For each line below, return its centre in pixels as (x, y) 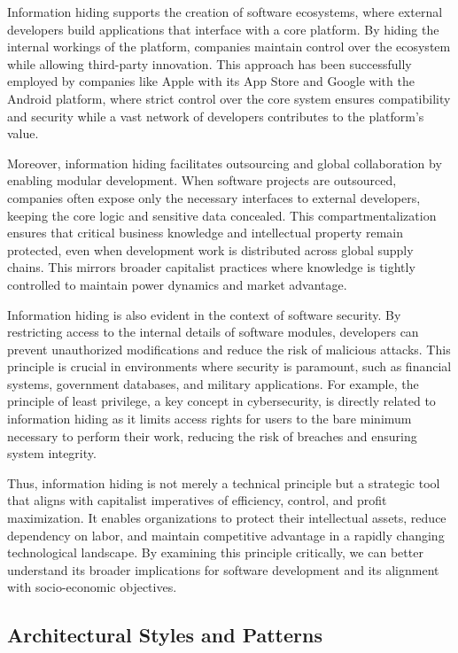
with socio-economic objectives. (92, 587)
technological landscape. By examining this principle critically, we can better (215, 552)
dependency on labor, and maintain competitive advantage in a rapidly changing (226, 535)
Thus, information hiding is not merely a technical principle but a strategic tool (224, 482)
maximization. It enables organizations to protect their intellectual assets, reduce (227, 518)
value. (23, 133)
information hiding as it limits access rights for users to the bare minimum (210, 419)
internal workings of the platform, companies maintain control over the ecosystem (229, 47)
